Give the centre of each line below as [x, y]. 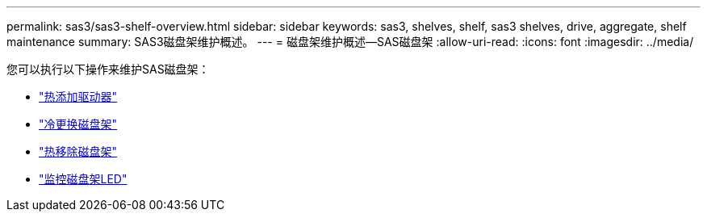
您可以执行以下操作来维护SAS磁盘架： [108, 69]
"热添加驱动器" [78, 96]
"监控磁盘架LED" [83, 179]
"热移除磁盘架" [78, 151]
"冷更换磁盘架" [78, 124]
